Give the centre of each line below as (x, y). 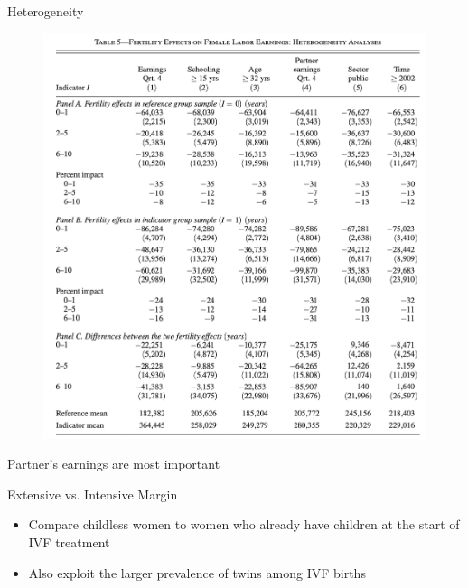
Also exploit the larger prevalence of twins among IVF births (197, 572)
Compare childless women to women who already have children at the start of (244, 524)
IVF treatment (69, 541)
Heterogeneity (46, 11)
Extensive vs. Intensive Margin (93, 494)
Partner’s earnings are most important (114, 464)
